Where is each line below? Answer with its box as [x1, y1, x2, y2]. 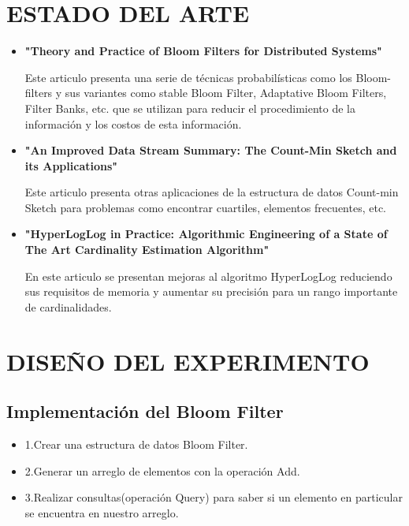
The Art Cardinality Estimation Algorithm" [24, 241, 270, 258]
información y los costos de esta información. [24, 115, 242, 132]
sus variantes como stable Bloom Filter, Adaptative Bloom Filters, [65, 84, 387, 101]
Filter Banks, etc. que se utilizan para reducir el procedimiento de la [24, 99, 355, 116]
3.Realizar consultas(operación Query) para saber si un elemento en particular [24, 489, 403, 505]
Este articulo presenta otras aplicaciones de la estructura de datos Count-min [24, 184, 399, 200]
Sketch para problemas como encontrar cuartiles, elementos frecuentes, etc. [24, 199, 387, 215]
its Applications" [24, 157, 118, 173]
